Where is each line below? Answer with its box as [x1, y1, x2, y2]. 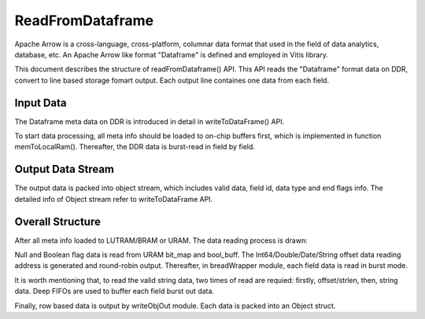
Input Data [14, 96, 67, 109]
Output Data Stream [14, 163, 114, 176]
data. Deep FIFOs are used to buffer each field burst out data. [14, 287, 215, 296]
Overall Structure [14, 214, 102, 228]
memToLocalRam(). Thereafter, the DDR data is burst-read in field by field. [14, 142, 256, 152]
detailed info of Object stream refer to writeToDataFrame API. [14, 194, 213, 203]
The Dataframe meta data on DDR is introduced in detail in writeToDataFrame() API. [14, 116, 285, 126]
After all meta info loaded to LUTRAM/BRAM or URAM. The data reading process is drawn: [14, 236, 308, 245]
